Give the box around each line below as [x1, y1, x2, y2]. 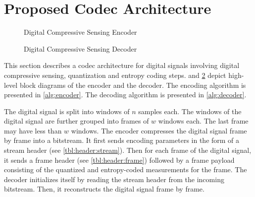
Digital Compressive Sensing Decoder [24, 43, 137, 54]
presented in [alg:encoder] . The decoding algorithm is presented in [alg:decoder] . [4, 89, 247, 100]
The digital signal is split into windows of [4, 106, 130, 116]
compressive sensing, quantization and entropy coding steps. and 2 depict [4, 69, 226, 80]
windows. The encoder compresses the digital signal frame [71, 125, 247, 135]
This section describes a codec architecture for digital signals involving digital [4, 60, 240, 70]
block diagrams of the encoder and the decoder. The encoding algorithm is [19, 79, 246, 90]
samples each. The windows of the [138, 106, 242, 116]
